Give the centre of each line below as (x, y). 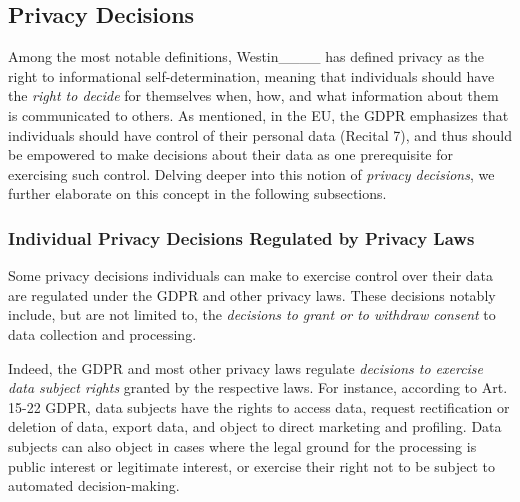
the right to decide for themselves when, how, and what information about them (253, 95)
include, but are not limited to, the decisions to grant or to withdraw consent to (252, 314)
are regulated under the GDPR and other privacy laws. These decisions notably (252, 294)
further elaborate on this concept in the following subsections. (197, 193)
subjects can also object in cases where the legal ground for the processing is (242, 445)
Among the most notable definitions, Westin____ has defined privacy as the (246, 56)
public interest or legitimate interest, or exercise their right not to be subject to (252, 465)
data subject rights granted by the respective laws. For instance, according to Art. (258, 387)
